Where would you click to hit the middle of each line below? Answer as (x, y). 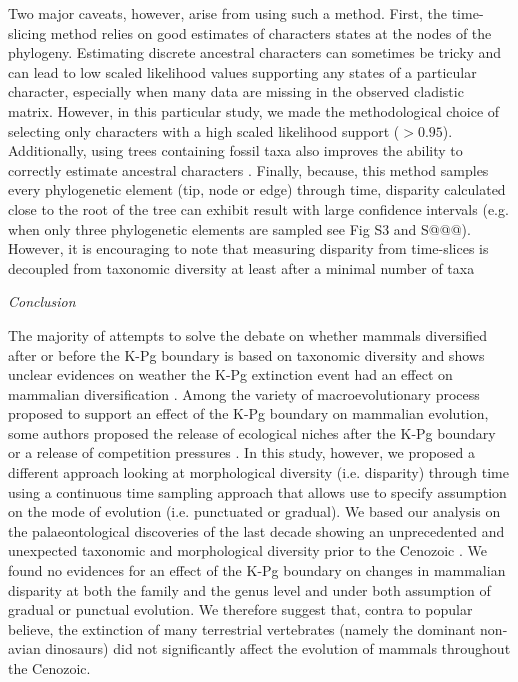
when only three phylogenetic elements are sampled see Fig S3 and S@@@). (239, 228)
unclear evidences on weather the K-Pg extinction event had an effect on (230, 374)
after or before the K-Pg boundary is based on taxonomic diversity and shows (246, 354)
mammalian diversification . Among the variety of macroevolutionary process (244, 393)
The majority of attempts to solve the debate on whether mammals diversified (248, 334)
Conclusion (42, 301)
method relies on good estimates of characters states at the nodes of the (271, 32)
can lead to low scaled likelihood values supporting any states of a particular (242, 71)
